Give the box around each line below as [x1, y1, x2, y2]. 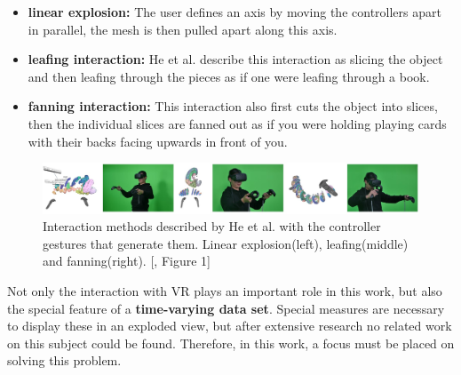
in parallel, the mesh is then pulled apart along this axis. [28, 20, 338, 38]
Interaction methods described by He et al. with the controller [43, 217, 381, 235]
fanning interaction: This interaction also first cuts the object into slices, [28, 97, 438, 116]
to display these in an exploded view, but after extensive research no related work [7, 316, 452, 335]
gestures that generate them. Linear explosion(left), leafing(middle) [43, 234, 409, 252]
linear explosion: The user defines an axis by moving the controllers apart [28, 3, 441, 20]
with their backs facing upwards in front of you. [28, 132, 288, 150]
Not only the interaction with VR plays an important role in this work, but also [7, 282, 442, 300]
